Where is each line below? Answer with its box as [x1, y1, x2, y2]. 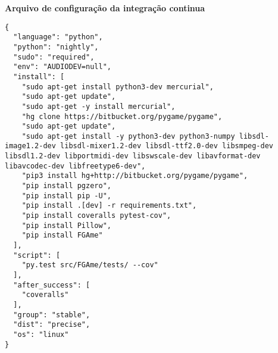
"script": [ [13, 251, 61, 260]
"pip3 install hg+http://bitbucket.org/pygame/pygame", [21, 171, 248, 180]
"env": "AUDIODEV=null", [13, 63, 111, 71]
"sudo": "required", [13, 52, 95, 61]
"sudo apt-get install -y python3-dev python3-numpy [21, 132, 235, 140]
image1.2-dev [5, 142, 56, 151]
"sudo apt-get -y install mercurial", [21, 102, 176, 111]
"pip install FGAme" [21, 231, 103, 240]
